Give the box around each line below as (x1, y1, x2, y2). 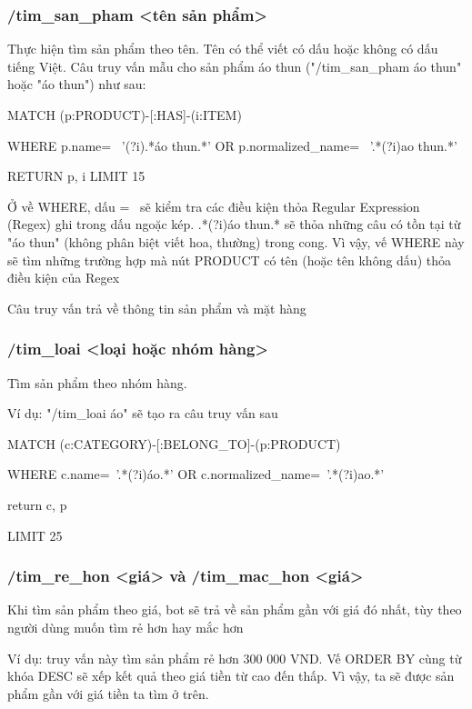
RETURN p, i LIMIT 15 (7, 166, 146, 185)
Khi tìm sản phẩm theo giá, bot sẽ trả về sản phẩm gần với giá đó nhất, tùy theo (7, 600, 462, 619)
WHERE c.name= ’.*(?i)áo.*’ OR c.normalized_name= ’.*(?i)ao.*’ (7, 464, 385, 484)
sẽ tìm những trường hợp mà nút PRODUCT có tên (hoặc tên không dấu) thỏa (7, 250, 451, 269)
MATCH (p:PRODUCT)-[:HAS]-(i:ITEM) (7, 105, 242, 124)
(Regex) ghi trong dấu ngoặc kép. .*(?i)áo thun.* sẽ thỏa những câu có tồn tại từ (7, 215, 461, 234)
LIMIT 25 (7, 525, 63, 544)
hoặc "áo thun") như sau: (7, 75, 146, 94)
